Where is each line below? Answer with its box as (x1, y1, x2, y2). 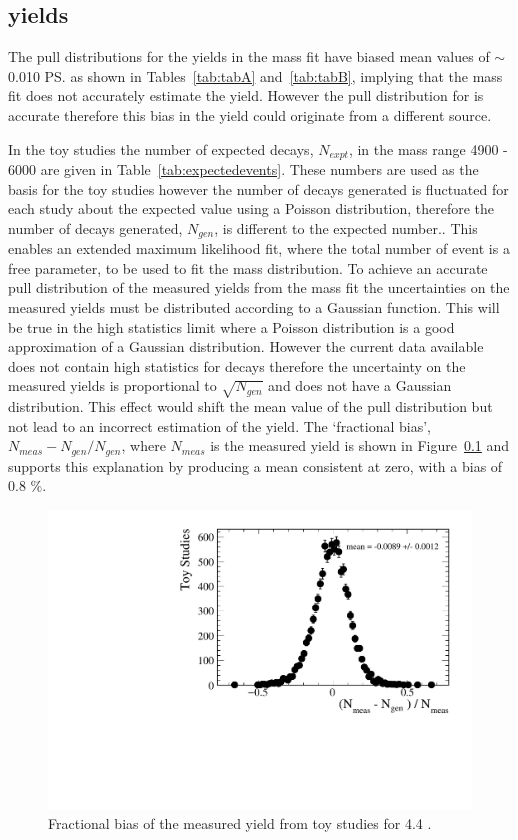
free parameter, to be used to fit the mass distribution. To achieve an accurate (8, 257, 488, 278)
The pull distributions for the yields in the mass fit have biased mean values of (8, 46, 490, 67)
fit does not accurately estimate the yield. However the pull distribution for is (8, 85, 484, 106)
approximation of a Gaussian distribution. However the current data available (8, 336, 484, 357)
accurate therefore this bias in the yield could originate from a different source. (8, 104, 492, 125)
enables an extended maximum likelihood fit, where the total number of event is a (8, 238, 510, 259)
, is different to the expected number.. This (214, 217, 478, 238)
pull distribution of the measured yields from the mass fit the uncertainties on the (8, 277, 510, 298)
